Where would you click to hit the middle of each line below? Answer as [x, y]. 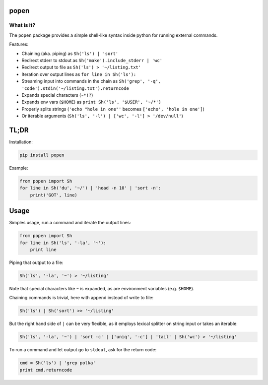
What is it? [22, 25]
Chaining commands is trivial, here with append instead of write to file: [81, 298]
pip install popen [42, 155]
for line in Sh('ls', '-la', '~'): [63, 243]
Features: [19, 44]
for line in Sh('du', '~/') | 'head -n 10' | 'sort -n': [90, 188]
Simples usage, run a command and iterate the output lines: [70, 223]
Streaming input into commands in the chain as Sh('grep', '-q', [91, 81]
